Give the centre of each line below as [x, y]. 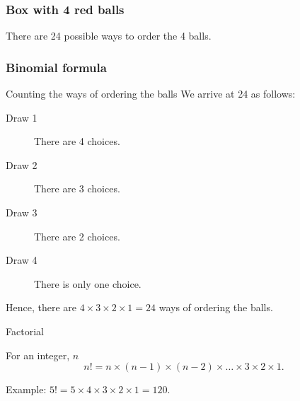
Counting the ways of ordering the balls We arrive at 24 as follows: [151, 94]
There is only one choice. [88, 283]
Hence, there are [41, 307]
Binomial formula [56, 67]
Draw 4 [22, 260]
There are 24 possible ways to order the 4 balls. [109, 36]
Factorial [25, 331]
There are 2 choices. [77, 236]
